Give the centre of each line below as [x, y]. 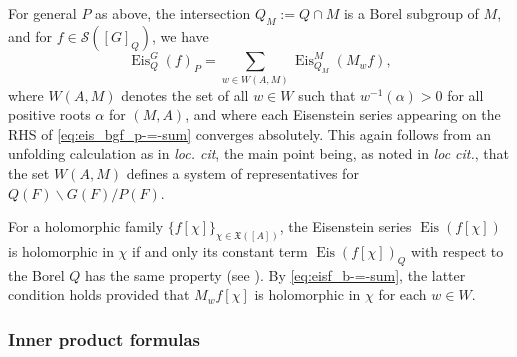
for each [402, 294]
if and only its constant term [220, 251]
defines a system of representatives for [242, 173]
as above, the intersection [173, 13]
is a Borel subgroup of [411, 13]
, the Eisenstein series [345, 226]
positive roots [49, 114]
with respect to [457, 251]
